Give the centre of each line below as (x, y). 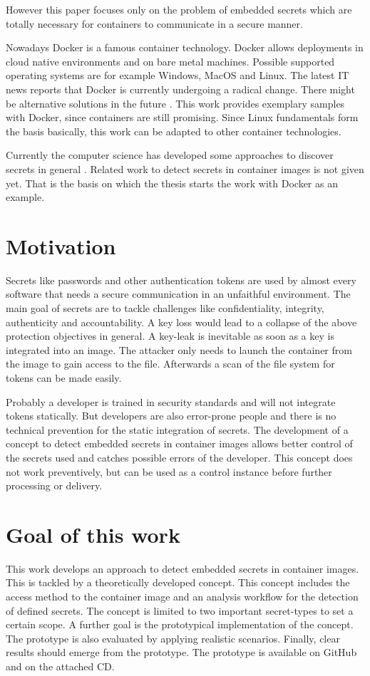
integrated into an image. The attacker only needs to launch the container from (179, 349)
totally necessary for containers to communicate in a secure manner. (154, 23)
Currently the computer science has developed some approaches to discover (170, 155)
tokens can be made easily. (64, 378)
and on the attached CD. (60, 666)
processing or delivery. (54, 485)
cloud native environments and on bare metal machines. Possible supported (170, 61)
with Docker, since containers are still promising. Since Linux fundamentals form (182, 117)
